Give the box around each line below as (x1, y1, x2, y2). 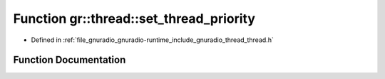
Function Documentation (13, 54, 126, 66)
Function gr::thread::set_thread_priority (13, 11, 256, 26)
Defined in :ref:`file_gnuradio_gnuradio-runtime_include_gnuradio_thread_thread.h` (31, 36, 274, 44)
